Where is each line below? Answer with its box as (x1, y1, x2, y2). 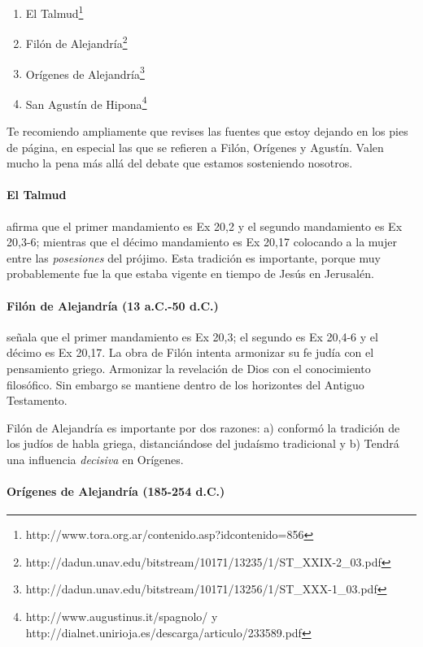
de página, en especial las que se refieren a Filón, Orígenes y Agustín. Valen (7, 138, 384, 155)
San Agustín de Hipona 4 (25, 93, 147, 112)
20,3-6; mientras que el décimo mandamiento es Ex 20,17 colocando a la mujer (7, 233, 397, 250)
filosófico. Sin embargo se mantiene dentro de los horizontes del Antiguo (7, 376, 364, 393)
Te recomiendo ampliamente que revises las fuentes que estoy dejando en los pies (7, 123, 408, 139)
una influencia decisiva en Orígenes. (7, 450, 184, 467)
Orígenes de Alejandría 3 (25, 63, 145, 82)
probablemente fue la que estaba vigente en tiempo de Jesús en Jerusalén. (7, 265, 374, 282)
